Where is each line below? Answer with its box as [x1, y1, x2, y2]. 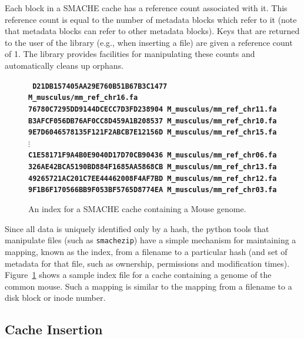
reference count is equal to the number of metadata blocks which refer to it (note [5, 13, 297, 25]
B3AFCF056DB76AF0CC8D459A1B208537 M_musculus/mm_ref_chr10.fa [28, 116, 277, 125]
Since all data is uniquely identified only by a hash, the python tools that [5, 222, 269, 234]
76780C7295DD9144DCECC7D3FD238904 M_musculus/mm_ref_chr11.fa [28, 105, 277, 113]
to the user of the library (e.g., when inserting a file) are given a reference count [5, 36, 293, 48]
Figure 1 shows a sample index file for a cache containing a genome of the [5, 268, 272, 281]
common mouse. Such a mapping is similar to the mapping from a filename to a [5, 280, 292, 292]
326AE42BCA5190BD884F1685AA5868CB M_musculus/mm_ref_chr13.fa [28, 163, 277, 172]
